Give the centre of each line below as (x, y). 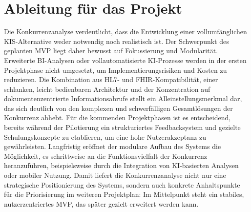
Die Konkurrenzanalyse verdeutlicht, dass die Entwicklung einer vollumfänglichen (125, 32)
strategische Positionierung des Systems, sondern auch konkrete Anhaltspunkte (122, 184)
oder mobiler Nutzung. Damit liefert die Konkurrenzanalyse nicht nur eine (115, 175)
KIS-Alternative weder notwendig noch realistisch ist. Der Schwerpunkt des (116, 41)
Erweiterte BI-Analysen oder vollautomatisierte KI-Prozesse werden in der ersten (125, 60)
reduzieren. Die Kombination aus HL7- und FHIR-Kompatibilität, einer (111, 79)
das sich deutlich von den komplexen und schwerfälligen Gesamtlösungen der (118, 108)
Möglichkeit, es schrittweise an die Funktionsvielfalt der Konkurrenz (106, 156)
